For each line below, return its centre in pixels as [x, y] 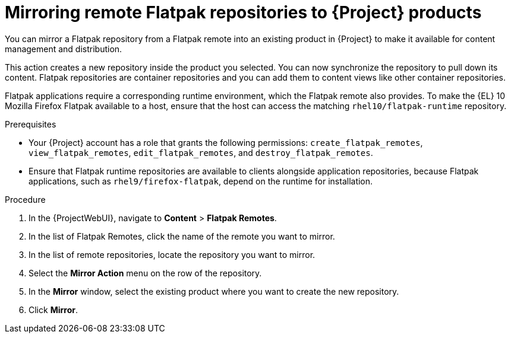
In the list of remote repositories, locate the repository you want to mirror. [172, 254]
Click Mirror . [53, 310]
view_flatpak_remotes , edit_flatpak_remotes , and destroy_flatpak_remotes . [201, 152]
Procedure [25, 199]
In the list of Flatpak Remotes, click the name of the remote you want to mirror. [182, 236]
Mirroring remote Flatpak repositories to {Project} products [243, 12]
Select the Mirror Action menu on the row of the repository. [145, 273]
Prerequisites [31, 124]
